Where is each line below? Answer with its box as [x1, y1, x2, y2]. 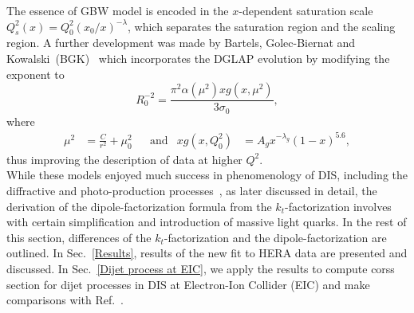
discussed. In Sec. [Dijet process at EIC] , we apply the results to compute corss [6, 260, 395, 276]
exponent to [6, 65, 65, 82]
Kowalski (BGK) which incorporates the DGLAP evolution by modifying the [6, 49, 390, 66]
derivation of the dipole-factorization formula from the [6, 198, 272, 214]
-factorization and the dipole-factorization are [164, 229, 387, 245]
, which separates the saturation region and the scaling [127, 18, 396, 34]
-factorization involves [284, 198, 392, 214]
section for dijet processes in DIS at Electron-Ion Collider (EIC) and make [6, 276, 370, 292]
